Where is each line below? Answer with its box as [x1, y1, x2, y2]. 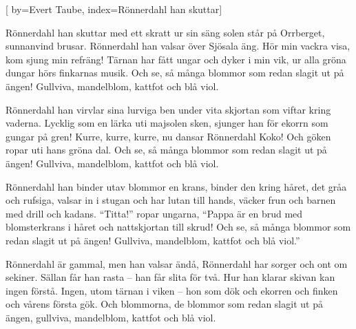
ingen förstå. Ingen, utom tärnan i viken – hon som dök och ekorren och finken [6, 283, 338, 297]
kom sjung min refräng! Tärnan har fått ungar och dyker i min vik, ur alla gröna [6, 52, 346, 66]
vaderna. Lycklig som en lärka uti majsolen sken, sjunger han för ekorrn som [6, 116, 328, 130]
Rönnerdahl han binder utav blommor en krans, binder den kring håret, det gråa [6, 179, 347, 193]
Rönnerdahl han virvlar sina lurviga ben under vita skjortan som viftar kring [6, 102, 331, 116]
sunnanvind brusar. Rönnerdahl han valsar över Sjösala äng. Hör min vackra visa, [6, 39, 350, 53]
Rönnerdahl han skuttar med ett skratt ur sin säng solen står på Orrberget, [6, 25, 325, 39]
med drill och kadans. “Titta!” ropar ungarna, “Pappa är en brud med [6, 206, 303, 220]
